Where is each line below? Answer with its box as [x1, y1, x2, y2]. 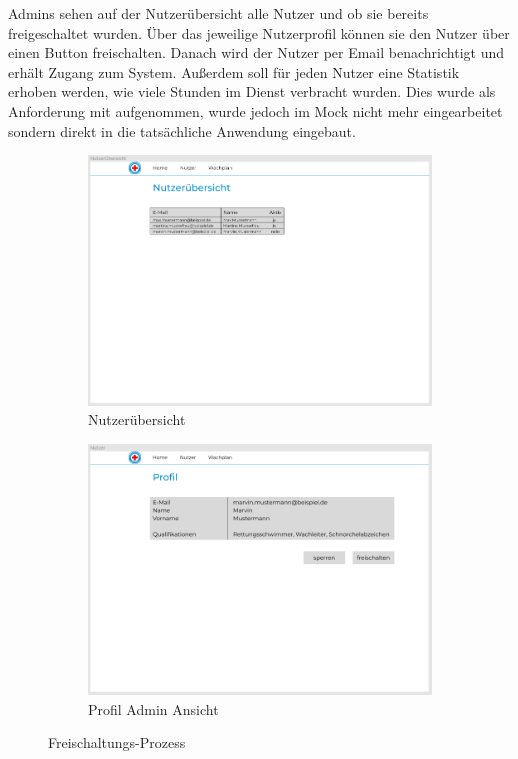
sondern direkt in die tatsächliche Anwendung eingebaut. [8, 120, 356, 141]
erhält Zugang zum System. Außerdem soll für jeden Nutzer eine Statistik [8, 61, 460, 82]
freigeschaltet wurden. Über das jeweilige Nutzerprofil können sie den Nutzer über [8, 22, 510, 43]
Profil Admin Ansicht [88, 698, 219, 719]
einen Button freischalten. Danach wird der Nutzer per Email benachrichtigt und [8, 42, 504, 63]
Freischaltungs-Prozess [48, 732, 186, 753]
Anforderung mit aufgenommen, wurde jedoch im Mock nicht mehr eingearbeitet [8, 100, 503, 121]
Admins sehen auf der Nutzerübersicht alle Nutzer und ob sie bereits [8, 3, 429, 23]
